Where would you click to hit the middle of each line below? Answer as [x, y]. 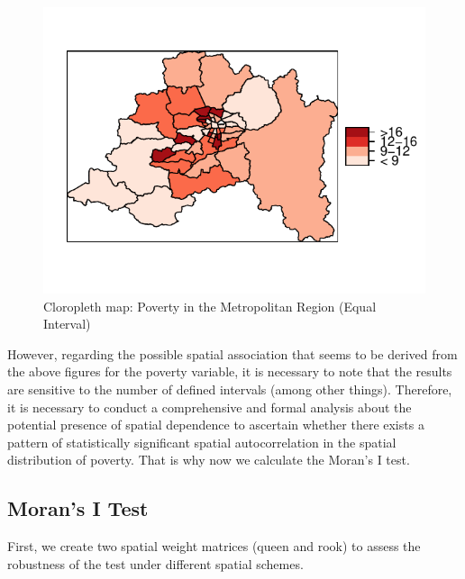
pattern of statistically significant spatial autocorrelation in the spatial [202, 442]
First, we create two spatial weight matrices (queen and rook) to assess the [214, 546]
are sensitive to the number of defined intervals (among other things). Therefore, [230, 389]
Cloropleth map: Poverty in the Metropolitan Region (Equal [210, 306]
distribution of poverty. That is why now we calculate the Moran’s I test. [209, 460]
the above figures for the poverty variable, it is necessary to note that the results [230, 371]
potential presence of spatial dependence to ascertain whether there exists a [216, 425]
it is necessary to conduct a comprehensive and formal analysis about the [210, 407]
